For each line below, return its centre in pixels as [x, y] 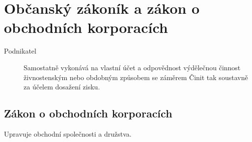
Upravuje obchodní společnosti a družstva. [68, 133]
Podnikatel [20, 51]
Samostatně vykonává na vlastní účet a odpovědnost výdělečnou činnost [132, 67]
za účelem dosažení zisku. [62, 87]
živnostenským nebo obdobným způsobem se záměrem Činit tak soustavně [136, 77]
